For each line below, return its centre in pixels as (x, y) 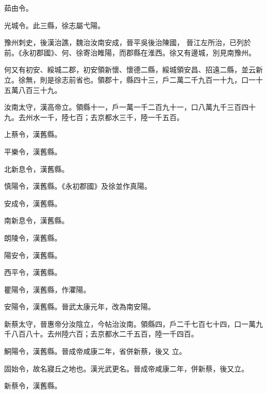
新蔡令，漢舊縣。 (33, 386)
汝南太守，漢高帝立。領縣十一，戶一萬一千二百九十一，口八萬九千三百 (123, 107)
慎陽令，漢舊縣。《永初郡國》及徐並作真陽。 (78, 186)
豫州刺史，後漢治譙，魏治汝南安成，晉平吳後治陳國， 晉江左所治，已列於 (128, 42)
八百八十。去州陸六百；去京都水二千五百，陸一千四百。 (104, 334)
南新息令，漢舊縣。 (36, 220)
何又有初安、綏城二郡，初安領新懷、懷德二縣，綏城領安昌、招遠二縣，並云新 (133, 70)
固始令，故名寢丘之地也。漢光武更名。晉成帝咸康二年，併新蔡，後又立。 (126, 368)
